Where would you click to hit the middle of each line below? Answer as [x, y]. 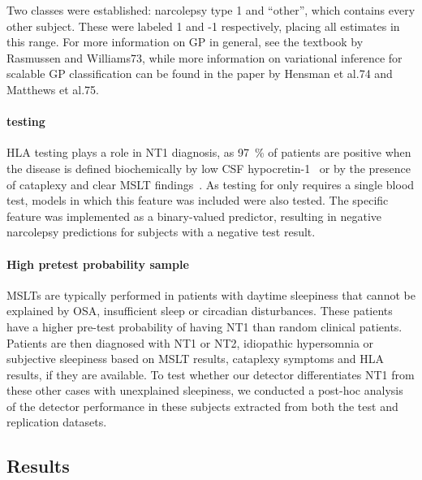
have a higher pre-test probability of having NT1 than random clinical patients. [205, 326]
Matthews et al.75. [53, 89]
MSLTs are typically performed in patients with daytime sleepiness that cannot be [211, 294]
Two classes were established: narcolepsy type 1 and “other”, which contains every [211, 10]
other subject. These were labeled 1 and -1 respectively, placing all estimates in [203, 26]
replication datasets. [57, 422]
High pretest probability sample [98, 264]
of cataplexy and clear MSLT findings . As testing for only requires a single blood [211, 184]
